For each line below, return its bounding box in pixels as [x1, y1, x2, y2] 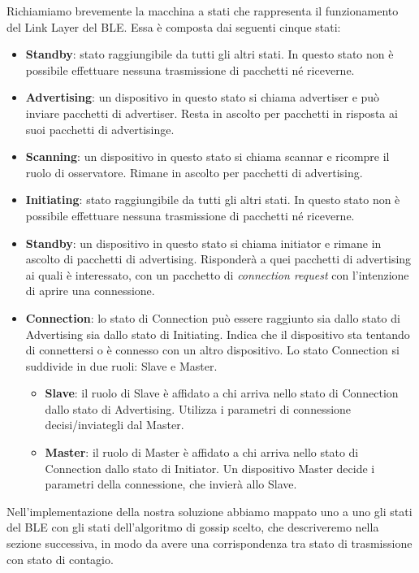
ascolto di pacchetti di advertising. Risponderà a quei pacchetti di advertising [25, 250, 412, 267]
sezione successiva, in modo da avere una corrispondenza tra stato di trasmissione [6, 535, 413, 552]
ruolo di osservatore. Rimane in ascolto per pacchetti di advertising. [25, 163, 363, 180]
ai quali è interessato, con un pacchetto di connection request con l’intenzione [25, 266, 409, 283]
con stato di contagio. [6, 550, 114, 567]
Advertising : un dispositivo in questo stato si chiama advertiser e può [25, 89, 380, 106]
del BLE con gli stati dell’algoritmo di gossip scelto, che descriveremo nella [6, 519, 379, 536]
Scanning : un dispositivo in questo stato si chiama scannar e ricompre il [25, 148, 390, 165]
